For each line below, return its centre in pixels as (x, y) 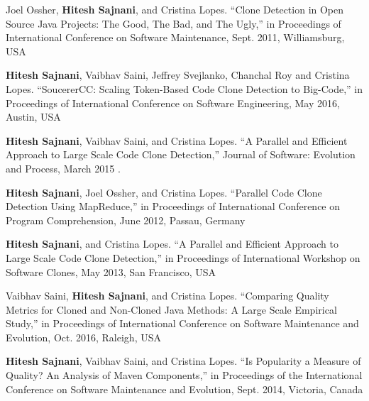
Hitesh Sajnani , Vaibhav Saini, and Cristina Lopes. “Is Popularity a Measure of (183, 361)
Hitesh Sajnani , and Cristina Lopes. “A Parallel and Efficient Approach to (172, 244)
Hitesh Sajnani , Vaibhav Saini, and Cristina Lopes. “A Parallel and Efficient (177, 140)
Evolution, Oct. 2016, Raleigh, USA (83, 337)
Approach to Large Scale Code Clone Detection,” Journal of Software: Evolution (181, 154)
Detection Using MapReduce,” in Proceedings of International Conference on (173, 206)
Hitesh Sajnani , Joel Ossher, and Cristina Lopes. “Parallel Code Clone (164, 192)
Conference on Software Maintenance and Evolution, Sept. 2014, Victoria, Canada (184, 389)
